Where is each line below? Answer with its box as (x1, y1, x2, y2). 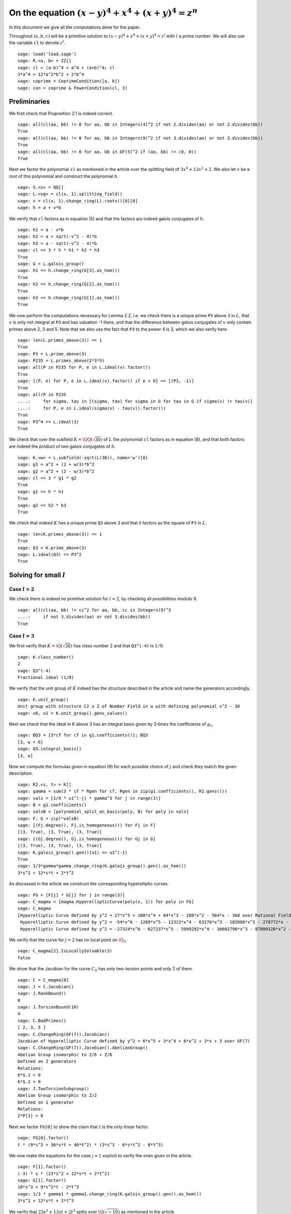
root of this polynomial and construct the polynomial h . (9, 173, 119, 179)
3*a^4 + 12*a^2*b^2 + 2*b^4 (17, 71, 84, 77)
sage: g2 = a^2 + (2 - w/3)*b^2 (17, 469, 95, 474)
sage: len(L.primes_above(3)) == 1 (17, 337, 102, 343)
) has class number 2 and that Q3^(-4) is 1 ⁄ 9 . (70, 642, 164, 648)
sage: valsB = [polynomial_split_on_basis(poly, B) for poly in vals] (17, 809, 189, 814)
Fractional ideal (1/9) (17, 675, 74, 680)
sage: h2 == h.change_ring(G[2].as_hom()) (17, 282, 120, 287)
